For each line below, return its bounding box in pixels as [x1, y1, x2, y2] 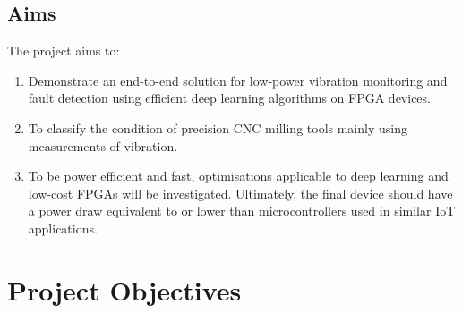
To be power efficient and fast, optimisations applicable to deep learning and [28, 166, 449, 185]
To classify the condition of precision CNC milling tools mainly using [28, 118, 407, 137]
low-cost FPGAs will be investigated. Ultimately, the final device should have [28, 183, 453, 202]
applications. [28, 218, 98, 237]
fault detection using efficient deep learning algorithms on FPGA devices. [28, 89, 431, 107]
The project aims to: [7, 41, 120, 60]
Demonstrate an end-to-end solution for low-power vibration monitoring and [28, 71, 448, 89]
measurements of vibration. [28, 136, 178, 155]
